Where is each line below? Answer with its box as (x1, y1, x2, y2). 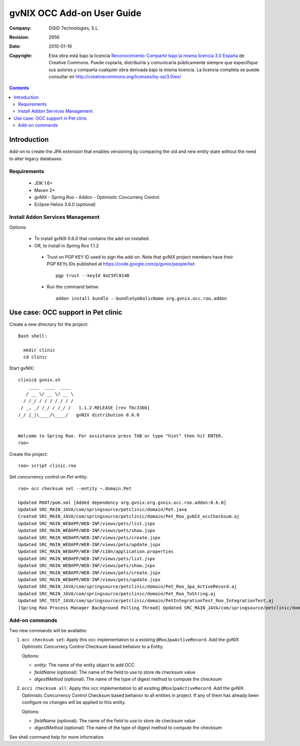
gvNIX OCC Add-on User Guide (9, 8, 141, 19)
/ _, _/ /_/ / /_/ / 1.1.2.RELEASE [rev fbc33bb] (20, 405, 150, 411)
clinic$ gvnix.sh (18, 377, 60, 383)
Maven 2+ (34, 187, 55, 193)
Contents (9, 85, 29, 91)
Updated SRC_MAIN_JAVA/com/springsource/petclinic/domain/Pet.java (18, 507, 187, 513)
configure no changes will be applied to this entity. (21, 699, 126, 705)
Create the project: (9, 451, 48, 457)
